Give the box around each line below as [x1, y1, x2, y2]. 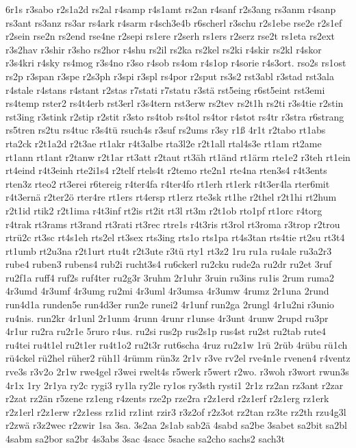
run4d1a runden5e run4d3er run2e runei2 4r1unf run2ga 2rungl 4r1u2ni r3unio [5, 297, 335, 312]
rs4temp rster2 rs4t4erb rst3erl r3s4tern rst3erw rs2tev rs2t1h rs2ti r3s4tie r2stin [5, 96, 344, 110]
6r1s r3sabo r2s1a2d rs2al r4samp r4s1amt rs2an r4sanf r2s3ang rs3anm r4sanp [5, 2, 336, 16]
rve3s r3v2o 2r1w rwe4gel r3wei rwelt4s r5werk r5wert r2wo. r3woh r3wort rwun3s [5, 364, 349, 379]
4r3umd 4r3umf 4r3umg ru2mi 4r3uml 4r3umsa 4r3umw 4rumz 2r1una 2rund [5, 284, 329, 298]
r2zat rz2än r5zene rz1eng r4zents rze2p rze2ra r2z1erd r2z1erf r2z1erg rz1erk [5, 391, 329, 406]
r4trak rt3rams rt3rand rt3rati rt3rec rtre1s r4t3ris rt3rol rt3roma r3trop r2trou [5, 216, 340, 231]
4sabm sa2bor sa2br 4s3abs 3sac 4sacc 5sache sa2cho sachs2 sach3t [5, 432, 285, 445]
